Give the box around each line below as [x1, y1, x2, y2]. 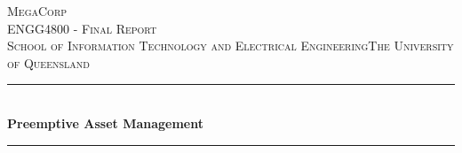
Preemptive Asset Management [7, 113, 204, 132]
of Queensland [7, 53, 90, 72]
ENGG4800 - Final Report [7, 19, 157, 37]
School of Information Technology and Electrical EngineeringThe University [7, 36, 454, 55]
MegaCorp [7, 2, 68, 19]
